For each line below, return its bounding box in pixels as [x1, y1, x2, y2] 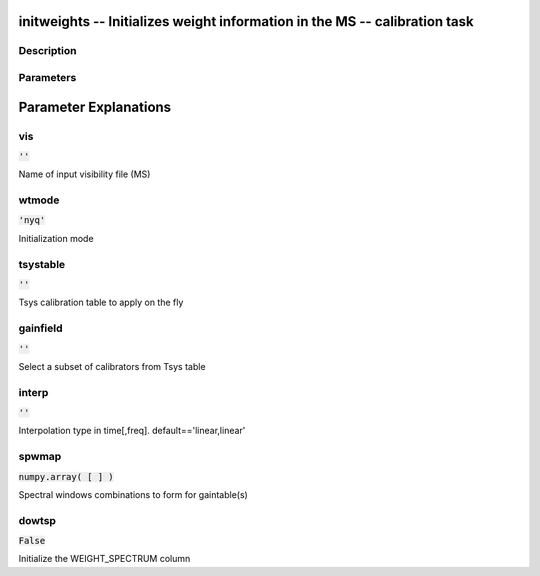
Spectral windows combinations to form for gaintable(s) [18, 488, 249, 500]
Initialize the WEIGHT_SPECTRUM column [18, 553, 191, 565]
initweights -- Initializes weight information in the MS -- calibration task [18, 13, 474, 30]
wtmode [18, 193, 60, 207]
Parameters [18, 70, 77, 84]
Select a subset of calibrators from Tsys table [18, 360, 206, 372]
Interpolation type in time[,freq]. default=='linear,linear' [18, 425, 246, 437]
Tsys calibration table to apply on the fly [18, 296, 184, 309]
